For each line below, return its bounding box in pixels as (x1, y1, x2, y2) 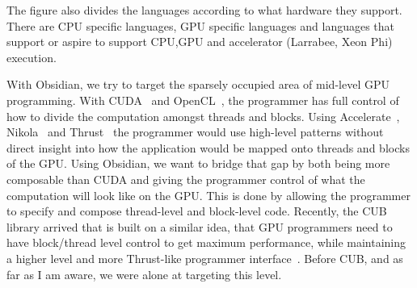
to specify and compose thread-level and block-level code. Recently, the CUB (6, 202, 387, 219)
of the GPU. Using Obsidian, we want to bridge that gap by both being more (6, 155, 390, 172)
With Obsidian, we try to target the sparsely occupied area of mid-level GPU (6, 76, 390, 93)
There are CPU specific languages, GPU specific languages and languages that (6, 17, 395, 34)
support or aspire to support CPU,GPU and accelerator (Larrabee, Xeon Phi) (6, 33, 393, 50)
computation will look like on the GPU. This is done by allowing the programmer (6, 186, 411, 203)
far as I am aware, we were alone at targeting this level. (6, 265, 282, 282)
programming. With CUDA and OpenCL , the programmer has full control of (6, 91, 399, 108)
